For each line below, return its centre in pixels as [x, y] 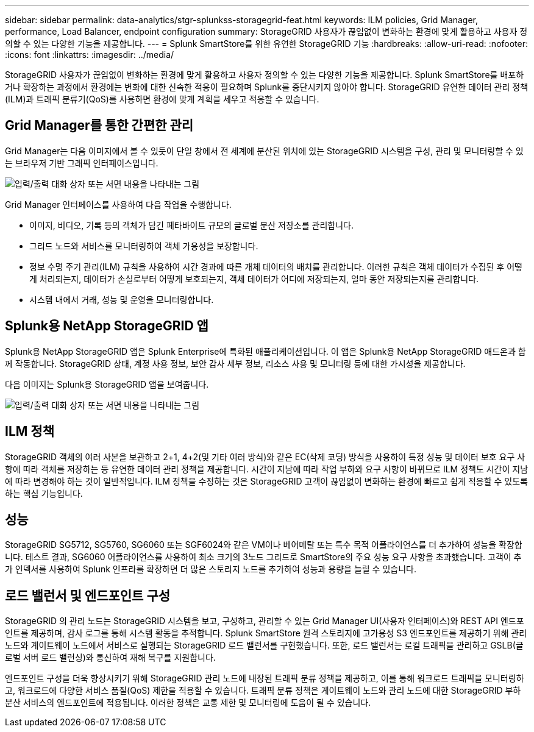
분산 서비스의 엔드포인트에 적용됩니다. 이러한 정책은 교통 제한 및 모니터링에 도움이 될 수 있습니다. [188, 703]
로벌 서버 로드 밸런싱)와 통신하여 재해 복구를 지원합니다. [110, 658]
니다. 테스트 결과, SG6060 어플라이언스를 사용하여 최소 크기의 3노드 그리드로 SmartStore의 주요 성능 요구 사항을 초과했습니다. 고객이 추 [263, 557]
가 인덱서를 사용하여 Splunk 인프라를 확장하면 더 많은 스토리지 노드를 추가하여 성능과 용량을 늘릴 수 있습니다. [211, 569]
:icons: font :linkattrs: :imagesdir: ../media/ [90, 55]
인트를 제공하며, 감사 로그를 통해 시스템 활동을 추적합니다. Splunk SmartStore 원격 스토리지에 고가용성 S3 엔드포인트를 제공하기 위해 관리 [266, 633]
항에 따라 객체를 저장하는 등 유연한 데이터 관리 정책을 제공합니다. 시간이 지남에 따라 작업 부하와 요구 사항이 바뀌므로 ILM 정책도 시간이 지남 [267, 469]
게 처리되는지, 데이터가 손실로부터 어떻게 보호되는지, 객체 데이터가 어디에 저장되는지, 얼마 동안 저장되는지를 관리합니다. [254, 279]
